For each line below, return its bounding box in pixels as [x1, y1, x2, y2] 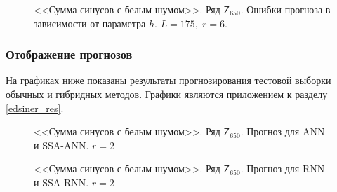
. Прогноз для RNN [240, 161, 325, 176]
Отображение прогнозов [6, 46, 133, 63]
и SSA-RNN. [34, 174, 89, 189]
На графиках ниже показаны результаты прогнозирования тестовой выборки [6, 73, 331, 88]
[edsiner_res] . [6, 100, 64, 115]
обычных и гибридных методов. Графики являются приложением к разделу [6, 87, 328, 101]
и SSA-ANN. [34, 137, 89, 152]
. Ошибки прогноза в [240, 2, 331, 16]
